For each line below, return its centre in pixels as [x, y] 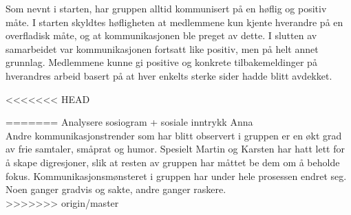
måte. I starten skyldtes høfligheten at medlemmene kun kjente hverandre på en [174, 22]
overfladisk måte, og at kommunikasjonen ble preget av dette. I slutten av [161, 35]
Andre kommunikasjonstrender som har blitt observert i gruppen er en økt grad [174, 135]
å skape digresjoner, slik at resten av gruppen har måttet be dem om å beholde [173, 162]
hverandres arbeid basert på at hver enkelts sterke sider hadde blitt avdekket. [169, 75]
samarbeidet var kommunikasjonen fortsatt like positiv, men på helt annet [162, 48]
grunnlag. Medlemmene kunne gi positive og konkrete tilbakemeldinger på [161, 62]
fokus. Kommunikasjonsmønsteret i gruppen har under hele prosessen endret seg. [176, 176]
